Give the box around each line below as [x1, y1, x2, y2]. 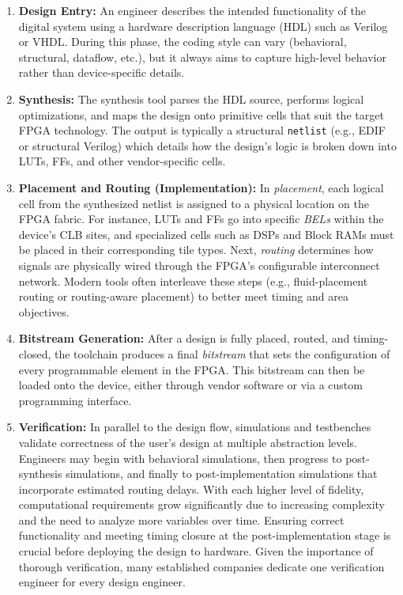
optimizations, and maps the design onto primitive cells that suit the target [18, 106, 384, 123]
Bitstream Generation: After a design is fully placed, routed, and [18, 330, 350, 347]
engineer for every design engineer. [18, 574, 186, 590]
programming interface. [18, 392, 132, 408]
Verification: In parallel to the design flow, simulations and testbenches [18, 419, 371, 435]
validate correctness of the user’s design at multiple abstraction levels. [18, 434, 357, 450]
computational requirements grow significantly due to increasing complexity [18, 496, 385, 513]
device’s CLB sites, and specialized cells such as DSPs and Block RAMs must [18, 225, 394, 242]
